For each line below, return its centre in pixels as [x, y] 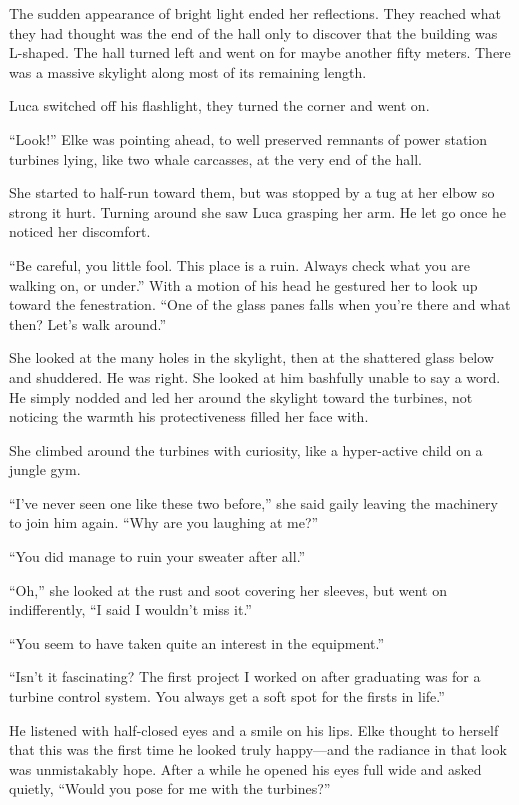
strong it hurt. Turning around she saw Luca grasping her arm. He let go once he [257, 211]
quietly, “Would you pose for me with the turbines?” [170, 788]
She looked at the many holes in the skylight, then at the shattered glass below [251, 357]
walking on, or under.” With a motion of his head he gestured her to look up [243, 284]
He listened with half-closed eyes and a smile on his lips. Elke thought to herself [254, 729]
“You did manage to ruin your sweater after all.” [157, 556]
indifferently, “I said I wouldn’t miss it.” [130, 609]
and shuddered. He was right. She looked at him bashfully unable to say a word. [255, 376]
